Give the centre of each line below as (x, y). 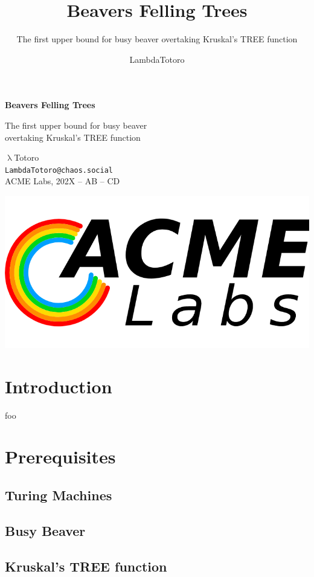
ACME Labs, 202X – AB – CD (62, 181)
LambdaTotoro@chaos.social (59, 170)
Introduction (59, 386)
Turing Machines (59, 495)
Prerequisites (60, 456)
